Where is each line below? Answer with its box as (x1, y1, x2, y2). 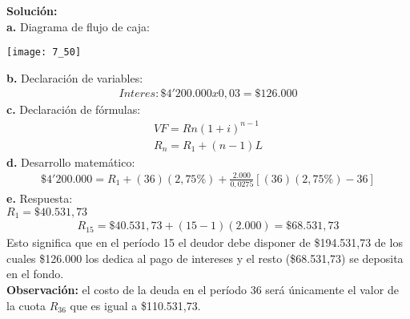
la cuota (6, 297, 46, 313)
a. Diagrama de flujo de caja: (6, 18, 150, 34)
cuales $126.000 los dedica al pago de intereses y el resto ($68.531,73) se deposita (6, 249, 404, 266)
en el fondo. (6, 265, 64, 282)
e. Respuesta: (6, 190, 73, 207)
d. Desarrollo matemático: (6, 153, 135, 170)
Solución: (6, 2, 58, 18)
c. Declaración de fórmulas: (6, 101, 141, 118)
